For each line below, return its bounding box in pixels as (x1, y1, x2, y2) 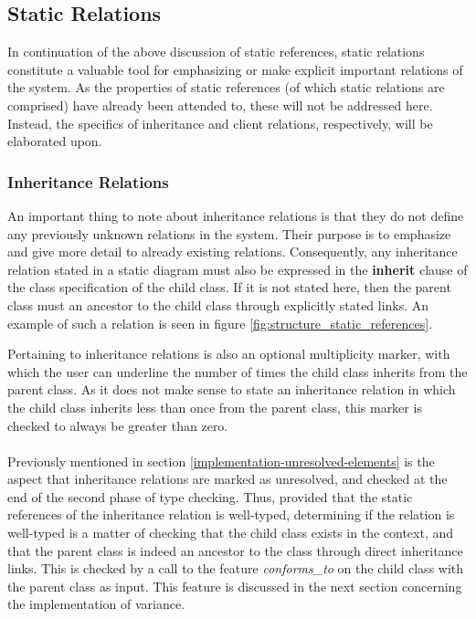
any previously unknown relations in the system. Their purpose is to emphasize (7, 224, 451, 243)
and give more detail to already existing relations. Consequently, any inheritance (7, 242, 458, 261)
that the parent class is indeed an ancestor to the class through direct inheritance (7, 540, 463, 560)
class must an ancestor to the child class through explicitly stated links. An (7, 295, 429, 314)
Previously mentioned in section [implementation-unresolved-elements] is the (7, 451, 435, 470)
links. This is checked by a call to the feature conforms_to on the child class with (7, 559, 464, 578)
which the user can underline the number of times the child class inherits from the (7, 362, 468, 381)
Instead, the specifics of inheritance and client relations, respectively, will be (7, 113, 433, 132)
